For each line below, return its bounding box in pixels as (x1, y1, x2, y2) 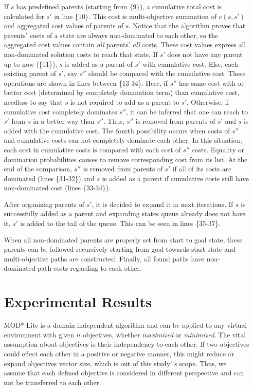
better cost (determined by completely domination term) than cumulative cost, (4, 87, 239, 97)
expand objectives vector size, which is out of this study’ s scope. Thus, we (4, 358, 227, 368)
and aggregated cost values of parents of (4, 20, 124, 31)
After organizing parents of (4, 199, 85, 209)
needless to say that (4, 96, 63, 107)
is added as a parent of (65, 58, 133, 69)
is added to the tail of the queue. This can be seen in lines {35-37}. (20, 218, 220, 228)
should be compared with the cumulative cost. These (88, 68, 246, 78)
